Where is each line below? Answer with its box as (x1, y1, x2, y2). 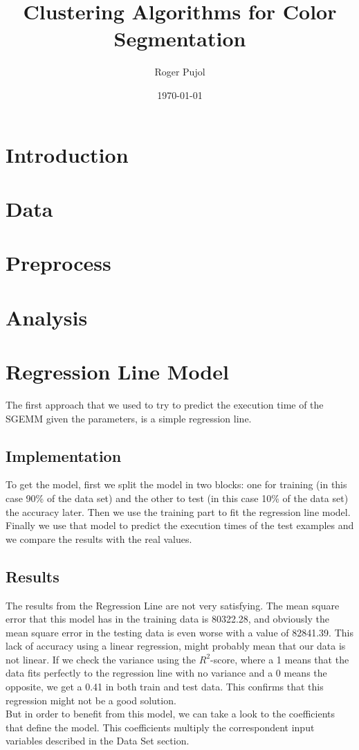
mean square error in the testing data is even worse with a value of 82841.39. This (6, 625, 353, 639)
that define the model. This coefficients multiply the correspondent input (6, 720, 315, 734)
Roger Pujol (154, 64, 205, 79)
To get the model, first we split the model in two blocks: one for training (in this (6, 477, 347, 492)
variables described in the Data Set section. (6, 733, 190, 748)
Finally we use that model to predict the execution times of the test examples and (6, 518, 354, 533)
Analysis (6, 303, 88, 331)
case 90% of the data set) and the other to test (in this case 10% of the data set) (6, 490, 349, 505)
